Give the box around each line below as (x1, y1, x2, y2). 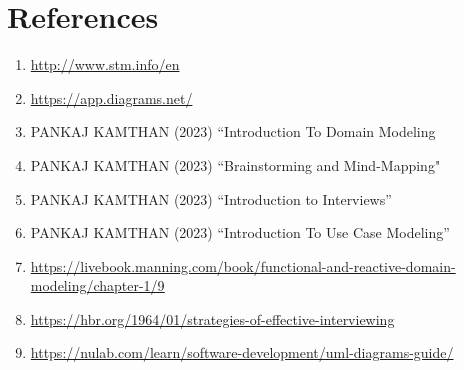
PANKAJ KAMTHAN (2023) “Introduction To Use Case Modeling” (30, 222, 450, 243)
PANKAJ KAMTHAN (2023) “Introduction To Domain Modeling (30, 121, 436, 142)
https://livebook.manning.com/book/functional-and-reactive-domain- (30, 255, 456, 276)
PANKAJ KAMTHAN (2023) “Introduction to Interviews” (30, 188, 392, 209)
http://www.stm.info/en (30, 54, 180, 75)
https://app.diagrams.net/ (30, 87, 193, 108)
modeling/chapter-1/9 (30, 275, 165, 296)
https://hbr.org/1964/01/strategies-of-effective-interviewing (30, 308, 395, 329)
